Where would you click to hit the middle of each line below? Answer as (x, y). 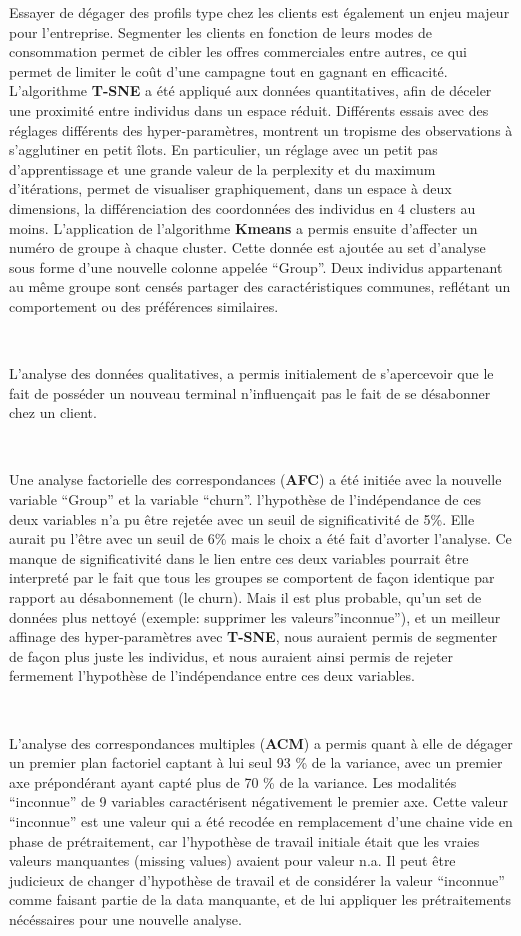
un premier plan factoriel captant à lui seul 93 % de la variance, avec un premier (256, 762)
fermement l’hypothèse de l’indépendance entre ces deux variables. (212, 675)
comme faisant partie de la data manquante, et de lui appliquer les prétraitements (260, 899)
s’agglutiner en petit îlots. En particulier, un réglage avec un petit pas (223, 149)
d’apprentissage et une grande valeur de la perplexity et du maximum (222, 168)
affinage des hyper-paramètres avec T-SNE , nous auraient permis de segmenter (253, 636)
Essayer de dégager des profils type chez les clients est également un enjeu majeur (259, 12)
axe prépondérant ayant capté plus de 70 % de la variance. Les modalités (233, 781)
